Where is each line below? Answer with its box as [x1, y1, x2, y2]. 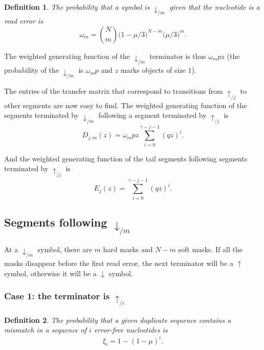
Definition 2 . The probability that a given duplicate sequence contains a [4, 314, 231, 325]
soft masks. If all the [178, 243, 243, 254]
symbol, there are [37, 243, 92, 254]
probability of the [4, 65, 59, 75]
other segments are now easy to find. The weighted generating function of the [4, 99, 247, 110]
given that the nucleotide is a [169, 2, 260, 12]
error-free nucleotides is [94, 324, 168, 335]
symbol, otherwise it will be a [4, 267, 97, 278]
